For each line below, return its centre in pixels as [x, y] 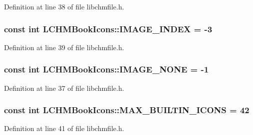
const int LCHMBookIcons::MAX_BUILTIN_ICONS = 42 [127, 110]
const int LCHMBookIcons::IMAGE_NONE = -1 [107, 69]
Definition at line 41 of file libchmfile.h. [64, 128]
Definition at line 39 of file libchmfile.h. [64, 47]
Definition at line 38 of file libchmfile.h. [64, 6]
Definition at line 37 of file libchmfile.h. [64, 88]
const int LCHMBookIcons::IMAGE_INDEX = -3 [108, 29]
